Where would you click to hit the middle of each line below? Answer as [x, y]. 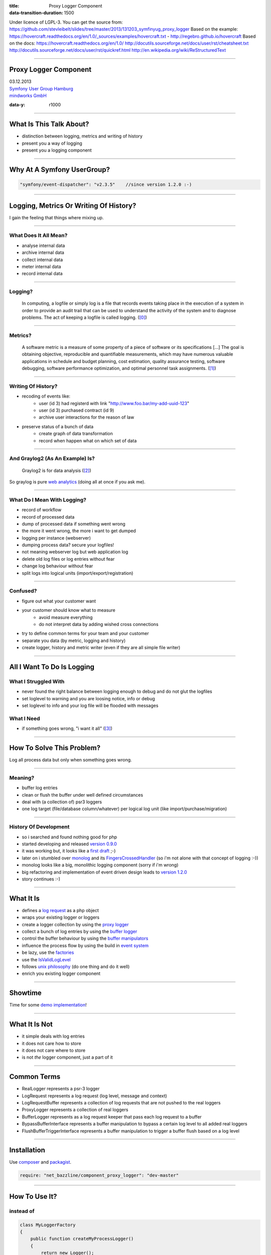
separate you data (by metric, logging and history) [74, 641]
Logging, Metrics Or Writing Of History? [73, 206]
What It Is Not [31, 1024]
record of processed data [48, 517]
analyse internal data [43, 245]
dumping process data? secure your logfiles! [68, 545]
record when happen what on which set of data [88, 441]
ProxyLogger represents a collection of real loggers [75, 1110]
